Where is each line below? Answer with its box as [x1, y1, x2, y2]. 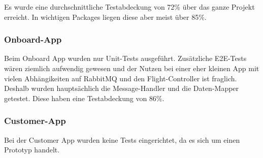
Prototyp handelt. [4, 144, 60, 155]
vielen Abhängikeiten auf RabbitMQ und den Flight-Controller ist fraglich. [4, 73, 237, 83]
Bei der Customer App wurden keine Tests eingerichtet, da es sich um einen [4, 134, 240, 145]
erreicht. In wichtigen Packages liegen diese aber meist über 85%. [4, 11, 207, 22]
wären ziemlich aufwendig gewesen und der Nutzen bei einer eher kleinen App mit [4, 63, 259, 73]
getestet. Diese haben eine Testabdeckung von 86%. [4, 92, 165, 103]
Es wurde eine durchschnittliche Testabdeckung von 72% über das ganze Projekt [4, 2, 255, 12]
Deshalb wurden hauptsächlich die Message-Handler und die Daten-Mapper [4, 83, 239, 93]
